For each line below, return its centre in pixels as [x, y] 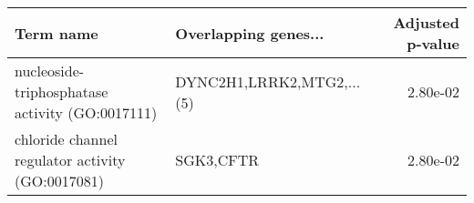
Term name [57, 33]
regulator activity [70, 160]
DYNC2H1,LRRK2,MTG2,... [268, 81]
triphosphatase [62, 91]
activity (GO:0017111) [86, 112]
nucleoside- [50, 71]
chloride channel [66, 139]
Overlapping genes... [250, 33]
